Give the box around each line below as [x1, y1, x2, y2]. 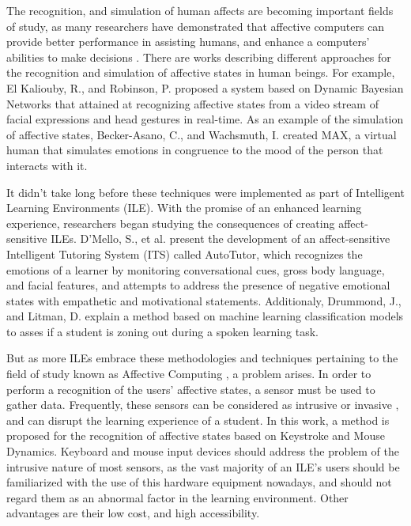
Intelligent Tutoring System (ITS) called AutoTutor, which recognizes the [6, 245, 363, 262]
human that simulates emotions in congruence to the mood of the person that [6, 142, 383, 158]
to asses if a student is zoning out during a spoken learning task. [6, 323, 319, 339]
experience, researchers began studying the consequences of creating [6, 214, 335, 231]
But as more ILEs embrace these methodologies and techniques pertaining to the [6, 350, 398, 366]
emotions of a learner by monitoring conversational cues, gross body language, [6, 261, 385, 278]
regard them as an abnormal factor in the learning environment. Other [6, 489, 349, 505]
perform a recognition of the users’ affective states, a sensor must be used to [6, 380, 375, 397]
